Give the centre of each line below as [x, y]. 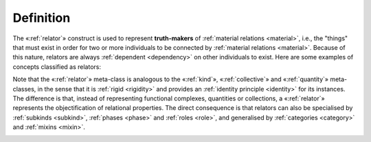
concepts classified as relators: [57, 67]
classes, [24, 89]
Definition [42, 18]
